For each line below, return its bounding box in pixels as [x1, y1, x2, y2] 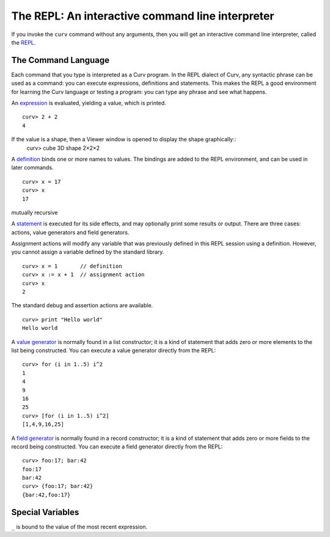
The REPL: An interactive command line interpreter [11, 9, 274, 23]
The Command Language [11, 55, 110, 65]
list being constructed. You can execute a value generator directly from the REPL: [11, 347, 216, 354]
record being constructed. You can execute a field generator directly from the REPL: [11, 443, 223, 450]
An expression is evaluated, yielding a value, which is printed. [11, 100, 166, 107]
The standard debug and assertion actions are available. [11, 302, 153, 309]
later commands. [11, 164, 54, 171]
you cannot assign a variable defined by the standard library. [11, 248, 164, 256]
